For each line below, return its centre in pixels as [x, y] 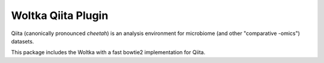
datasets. [22, 41]
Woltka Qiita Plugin [60, 15]
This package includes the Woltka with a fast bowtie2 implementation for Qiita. [108, 52]
